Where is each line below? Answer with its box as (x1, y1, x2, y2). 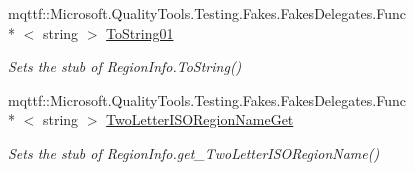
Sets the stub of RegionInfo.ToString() (8, 56, 242, 77)
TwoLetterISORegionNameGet (106, 109, 294, 130)
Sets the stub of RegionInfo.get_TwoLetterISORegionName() (8, 142, 380, 163)
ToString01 (106, 22, 174, 43)
